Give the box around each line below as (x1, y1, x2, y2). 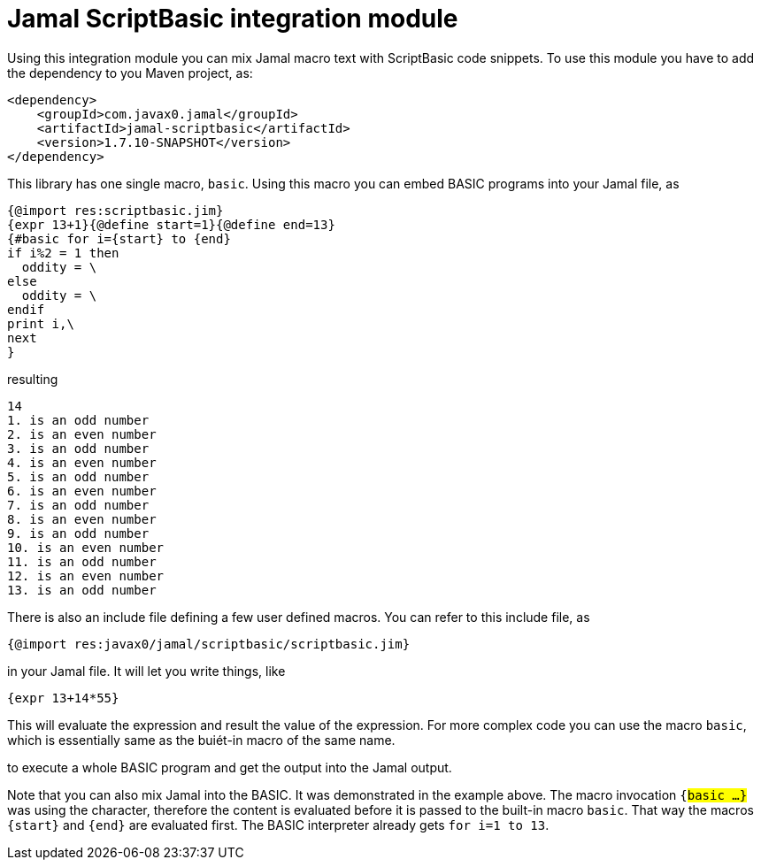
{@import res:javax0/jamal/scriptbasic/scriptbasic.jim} (7, 636, 411, 651)
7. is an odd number (7, 497, 150, 512)
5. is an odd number (7, 469, 150, 484)
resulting (7, 371, 58, 387)
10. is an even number (7, 540, 165, 555)
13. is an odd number (7, 582, 157, 597)
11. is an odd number (7, 554, 157, 569)
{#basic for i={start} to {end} (7, 231, 231, 246)
